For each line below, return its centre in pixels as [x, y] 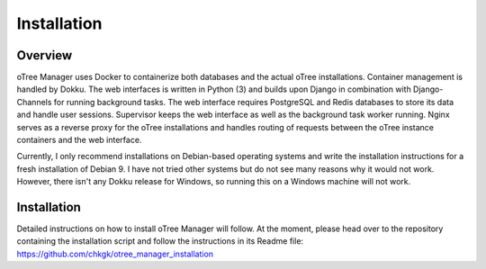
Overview [45, 55]
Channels [34, 102]
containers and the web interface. [79, 140]
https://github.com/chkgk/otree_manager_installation [115, 254]
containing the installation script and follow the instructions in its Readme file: [160, 241]
